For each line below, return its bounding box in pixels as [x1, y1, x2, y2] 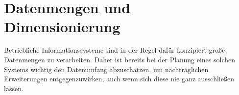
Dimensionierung [4, 17, 120, 37]
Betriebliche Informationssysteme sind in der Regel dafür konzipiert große [4, 45, 225, 55]
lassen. [4, 83, 24, 93]
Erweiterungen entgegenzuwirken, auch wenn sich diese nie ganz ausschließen [4, 74, 234, 84]
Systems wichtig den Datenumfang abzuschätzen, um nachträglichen [4, 64, 209, 74]
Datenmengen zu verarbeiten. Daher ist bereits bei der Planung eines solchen [4, 54, 236, 64]
